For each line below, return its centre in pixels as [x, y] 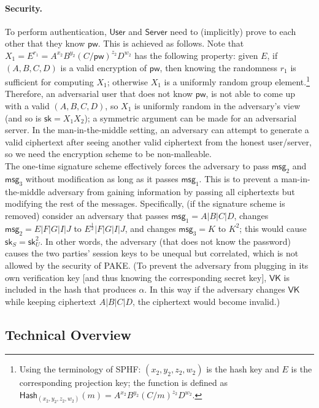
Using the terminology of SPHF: [80, 369]
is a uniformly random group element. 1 [237, 81]
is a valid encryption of [104, 67]
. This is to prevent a [239, 178]
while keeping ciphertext [51, 301]
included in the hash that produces [71, 289]
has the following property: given [196, 55]
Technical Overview [68, 334]
